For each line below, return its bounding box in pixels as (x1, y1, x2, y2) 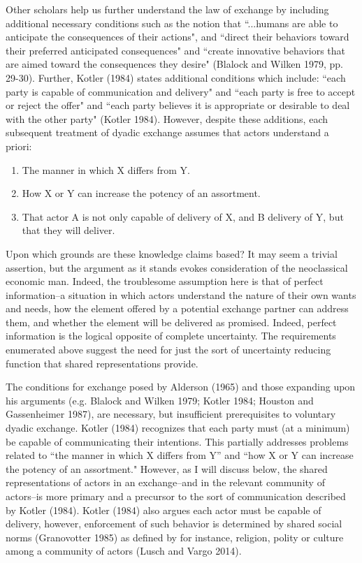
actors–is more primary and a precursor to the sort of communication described (6, 489, 346, 503)
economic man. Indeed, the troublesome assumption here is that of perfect (6, 274, 324, 288)
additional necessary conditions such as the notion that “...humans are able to (6, 15, 338, 30)
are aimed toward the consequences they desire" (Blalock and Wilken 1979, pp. (6, 57, 343, 71)
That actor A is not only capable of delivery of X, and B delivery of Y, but (22, 209, 344, 224)
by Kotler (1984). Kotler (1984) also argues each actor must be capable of (6, 502, 321, 517)
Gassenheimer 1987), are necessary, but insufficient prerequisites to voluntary (6, 407, 336, 421)
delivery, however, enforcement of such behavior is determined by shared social (6, 516, 342, 531)
